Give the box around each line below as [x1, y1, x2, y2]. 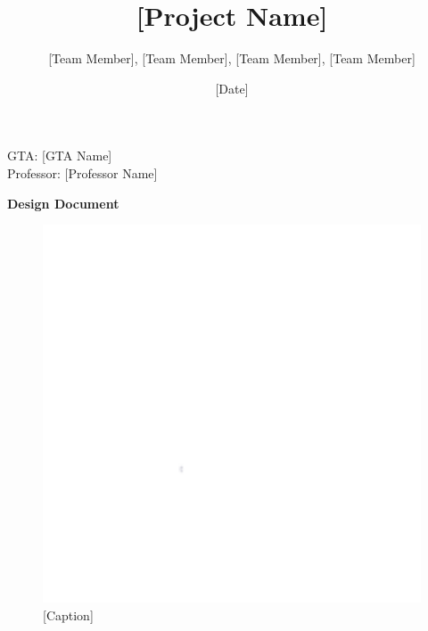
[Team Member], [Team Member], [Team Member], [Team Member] [48, 49, 416, 68]
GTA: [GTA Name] [7, 146, 112, 165]
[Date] [215, 78, 249, 97]
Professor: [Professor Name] [7, 163, 158, 182]
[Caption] [43, 605, 94, 624]
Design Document [7, 193, 119, 212]
